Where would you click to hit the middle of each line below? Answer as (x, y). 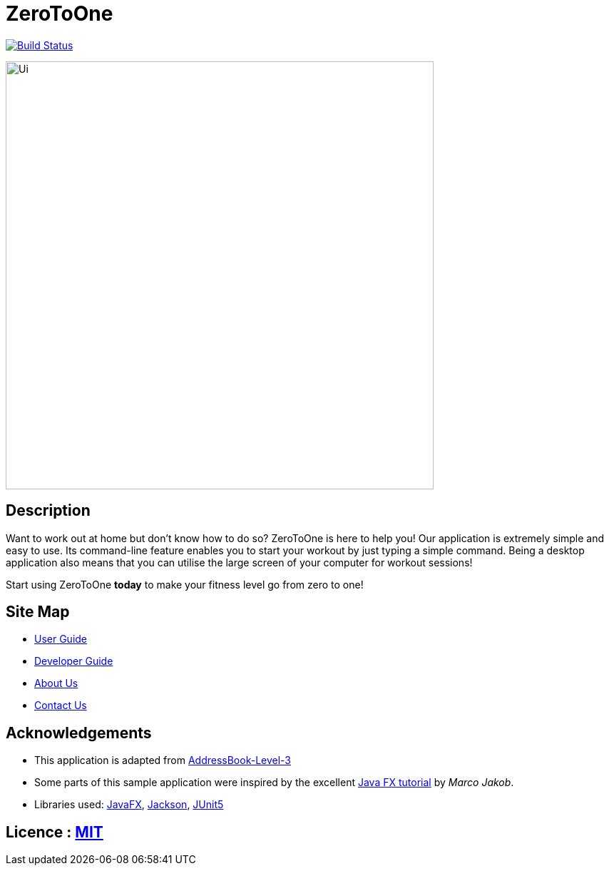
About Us (56, 683)
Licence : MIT (55, 832)
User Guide (61, 639)
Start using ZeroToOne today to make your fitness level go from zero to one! (185, 584)
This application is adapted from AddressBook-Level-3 (163, 760)
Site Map (38, 612)
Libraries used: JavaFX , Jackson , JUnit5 (129, 805)
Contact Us (61, 706)
